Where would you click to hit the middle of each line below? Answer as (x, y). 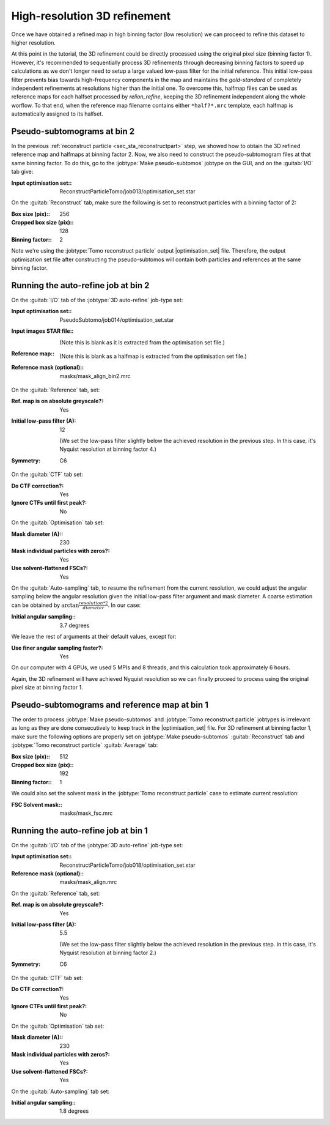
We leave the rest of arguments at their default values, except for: (94, 637)
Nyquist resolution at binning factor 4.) (108, 449)
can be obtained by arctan (45, 605)
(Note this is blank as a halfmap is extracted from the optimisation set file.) (153, 356)
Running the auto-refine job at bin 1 (79, 830)
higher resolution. (34, 42)
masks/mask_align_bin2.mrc (95, 376)
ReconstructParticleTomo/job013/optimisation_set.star (127, 191)
